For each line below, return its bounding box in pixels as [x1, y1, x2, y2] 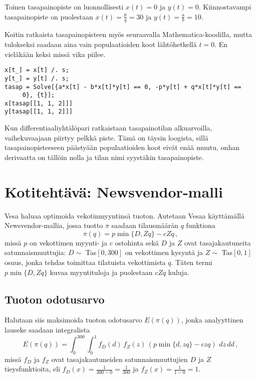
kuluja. [168, 266, 189, 277]
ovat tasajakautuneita [184, 237, 251, 247]
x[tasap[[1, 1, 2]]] [5, 99, 73, 107]
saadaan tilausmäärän [111, 220, 178, 230]
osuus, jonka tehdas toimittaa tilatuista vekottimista [5, 257, 166, 267]
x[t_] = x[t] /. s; [5, 66, 69, 74]
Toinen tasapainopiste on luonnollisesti [5, 1, 124, 11]
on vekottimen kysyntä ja [125, 247, 203, 257]
